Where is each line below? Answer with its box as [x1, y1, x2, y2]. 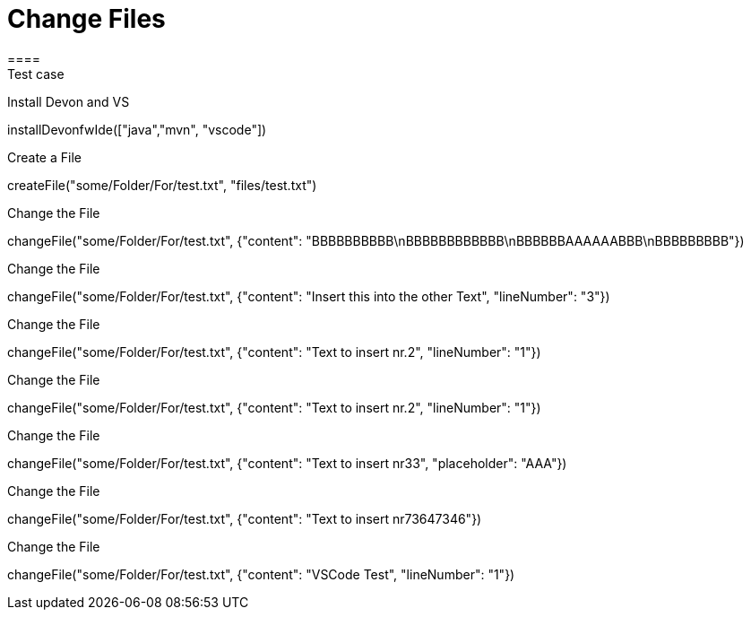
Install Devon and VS [7, 93, 130, 109]
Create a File [7, 149, 82, 165]
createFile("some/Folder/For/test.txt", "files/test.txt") [7, 177, 317, 193]
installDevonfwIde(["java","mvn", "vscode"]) [7, 121, 267, 137]
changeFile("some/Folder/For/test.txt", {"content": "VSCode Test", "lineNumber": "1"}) [7, 566, 515, 582]
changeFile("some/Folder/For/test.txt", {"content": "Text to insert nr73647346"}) [7, 510, 482, 526]
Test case [7, 65, 65, 82]
